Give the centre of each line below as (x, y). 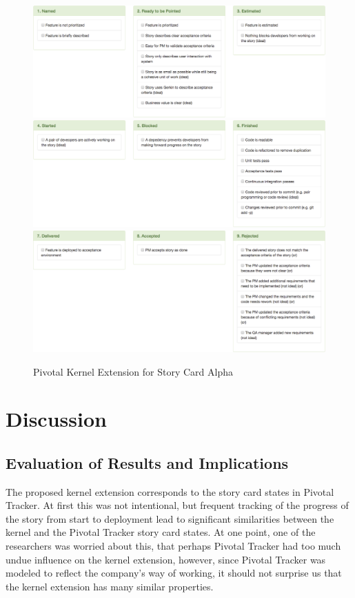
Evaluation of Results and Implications (147, 462)
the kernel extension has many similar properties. (110, 586)
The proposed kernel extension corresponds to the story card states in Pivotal (170, 491)
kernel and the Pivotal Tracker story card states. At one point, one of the (161, 532)
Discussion (56, 419)
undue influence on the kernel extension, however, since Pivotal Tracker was (166, 559)
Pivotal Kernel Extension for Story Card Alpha (133, 371)
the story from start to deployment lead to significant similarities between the (170, 518)
